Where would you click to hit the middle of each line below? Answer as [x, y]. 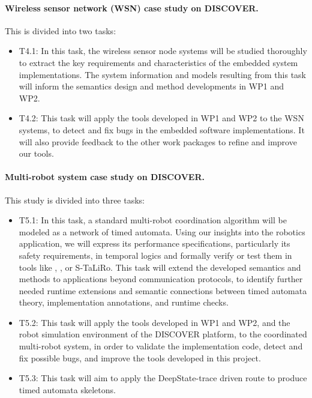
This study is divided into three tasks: [75, 200]
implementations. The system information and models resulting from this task [163, 74]
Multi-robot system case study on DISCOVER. [105, 177]
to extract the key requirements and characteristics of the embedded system [158, 62]
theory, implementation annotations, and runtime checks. [124, 302]
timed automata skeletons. [67, 389]
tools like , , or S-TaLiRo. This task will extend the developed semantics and [160, 267]
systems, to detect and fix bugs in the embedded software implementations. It [162, 129]
